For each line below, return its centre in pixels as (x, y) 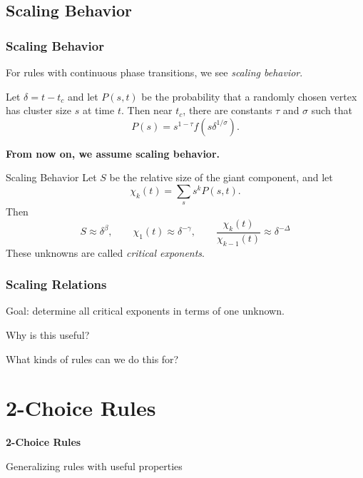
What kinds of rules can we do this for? (92, 358)
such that (332, 110)
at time (98, 110)
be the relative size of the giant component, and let (221, 177)
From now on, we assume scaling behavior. (113, 153)
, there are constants (227, 110)
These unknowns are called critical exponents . (106, 252)
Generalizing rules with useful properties (94, 466)
